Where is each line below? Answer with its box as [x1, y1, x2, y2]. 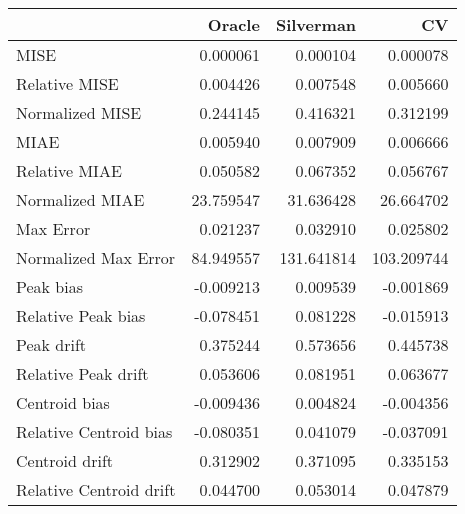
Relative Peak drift [16, 362, 149, 385]
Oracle [207, 13, 260, 36]
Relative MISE [16, 72, 119, 95]
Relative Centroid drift [16, 478, 176, 501]
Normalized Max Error [16, 246, 176, 269]
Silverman [275, 13, 357, 36]
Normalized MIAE [16, 188, 145, 211]
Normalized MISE [16, 101, 142, 124]
